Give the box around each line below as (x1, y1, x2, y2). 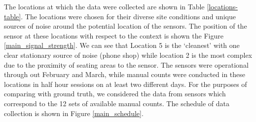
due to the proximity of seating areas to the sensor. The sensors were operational (4, 59, 249, 70)
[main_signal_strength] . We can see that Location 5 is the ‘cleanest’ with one (4, 40, 240, 50)
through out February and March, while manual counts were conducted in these (4, 69, 246, 80)
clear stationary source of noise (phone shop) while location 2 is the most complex (4, 49, 252, 60)
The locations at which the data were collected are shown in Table (4, 1, 205, 11)
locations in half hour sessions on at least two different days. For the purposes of (4, 79, 247, 89)
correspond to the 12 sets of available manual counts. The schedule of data (4, 98, 229, 108)
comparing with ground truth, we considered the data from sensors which (4, 88, 226, 99)
